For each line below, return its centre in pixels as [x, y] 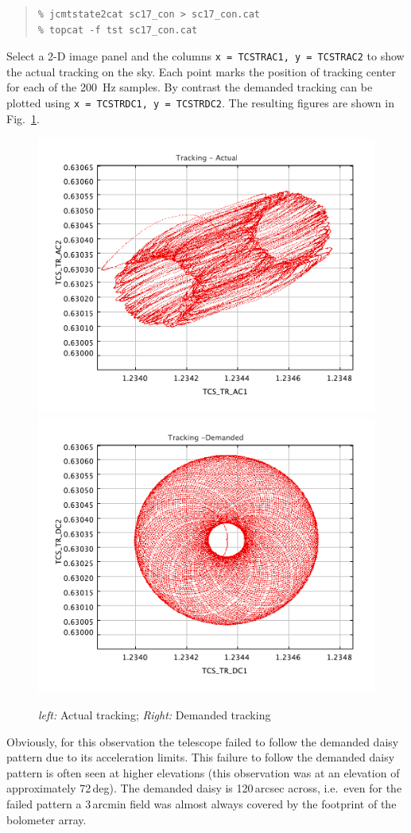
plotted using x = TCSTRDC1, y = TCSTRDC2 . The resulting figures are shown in [200, 103]
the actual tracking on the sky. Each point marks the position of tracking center [201, 71]
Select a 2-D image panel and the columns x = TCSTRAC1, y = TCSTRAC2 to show [205, 56]
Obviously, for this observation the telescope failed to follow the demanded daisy [203, 741]
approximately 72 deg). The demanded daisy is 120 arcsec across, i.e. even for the [204, 788]
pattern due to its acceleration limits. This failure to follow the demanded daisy [201, 757]
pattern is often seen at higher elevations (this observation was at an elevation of [203, 772]
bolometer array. [47, 819]
